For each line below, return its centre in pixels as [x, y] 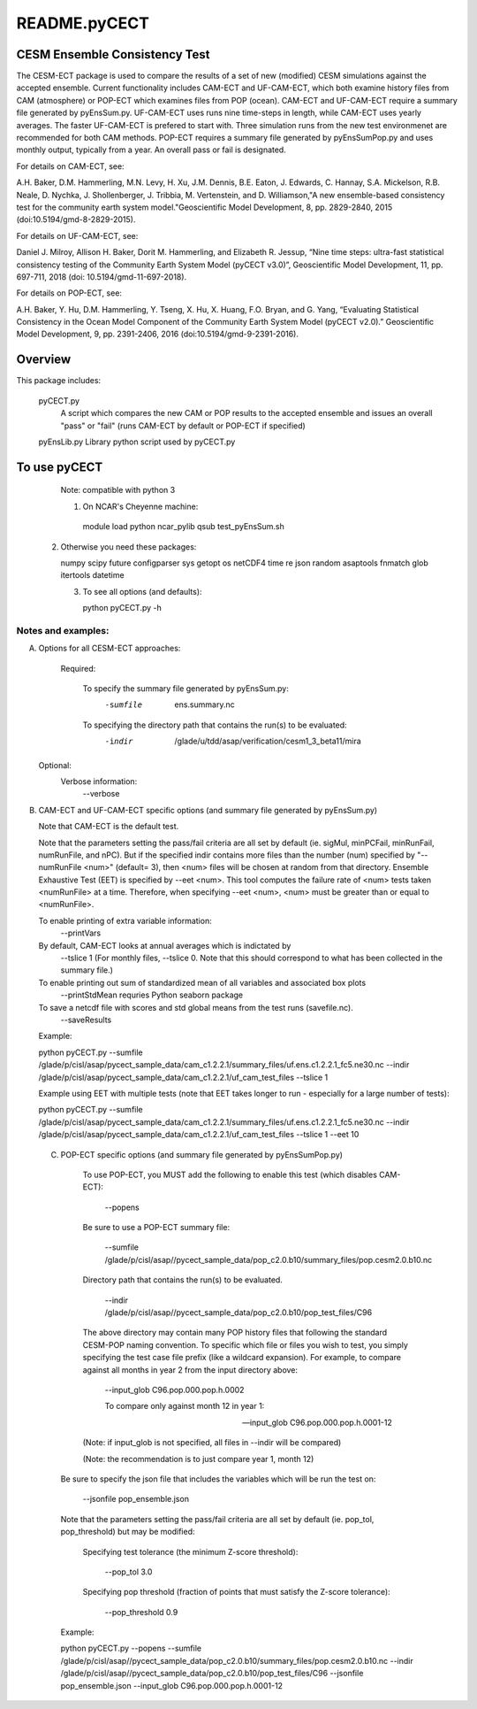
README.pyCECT [83, 23]
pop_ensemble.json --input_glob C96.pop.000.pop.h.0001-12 [171, 1685]
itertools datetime [92, 575]
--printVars [81, 933]
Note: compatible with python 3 [118, 490]
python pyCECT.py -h [122, 608]
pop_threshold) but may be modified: [128, 1532]
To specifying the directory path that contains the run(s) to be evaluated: [215, 725]
